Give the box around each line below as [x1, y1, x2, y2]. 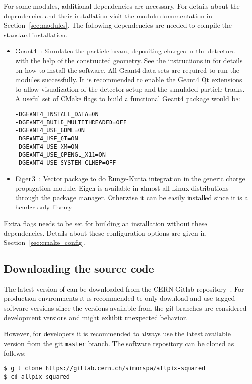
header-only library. [15, 202, 74, 212]
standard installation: [4, 29, 67, 39]
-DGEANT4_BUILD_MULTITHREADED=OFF [15, 119, 126, 126]
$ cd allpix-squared [4, 373, 70, 380]
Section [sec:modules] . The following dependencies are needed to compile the [4, 20, 232, 30]
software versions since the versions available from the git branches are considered [4, 303, 247, 313]
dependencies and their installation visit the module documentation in [4, 10, 213, 20]
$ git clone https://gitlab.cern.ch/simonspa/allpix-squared [4, 365, 205, 372]
